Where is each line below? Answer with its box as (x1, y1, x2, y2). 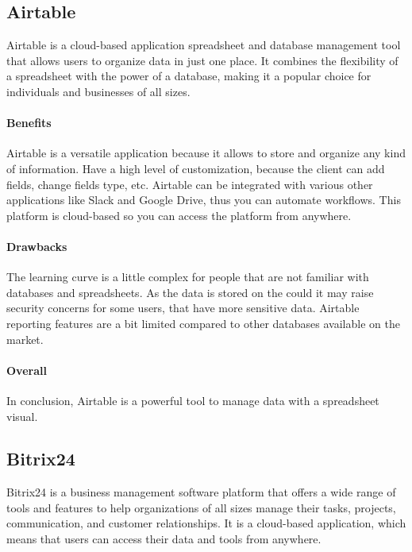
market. (6, 330, 44, 347)
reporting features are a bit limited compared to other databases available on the (6, 315, 400, 331)
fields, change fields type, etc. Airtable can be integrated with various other (6, 176, 373, 192)
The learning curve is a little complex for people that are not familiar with (6, 268, 369, 285)
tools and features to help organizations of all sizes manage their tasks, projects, (6, 499, 396, 515)
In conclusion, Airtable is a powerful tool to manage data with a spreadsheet (6, 392, 379, 408)
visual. (6, 407, 38, 424)
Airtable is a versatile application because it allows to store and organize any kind (6, 145, 406, 161)
